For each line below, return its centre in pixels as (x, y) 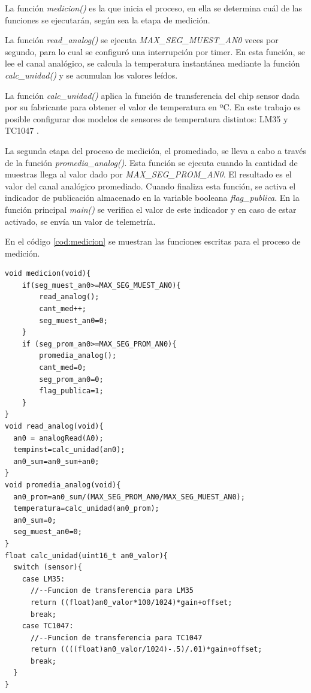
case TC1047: (48, 626)
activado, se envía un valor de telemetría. (80, 221)
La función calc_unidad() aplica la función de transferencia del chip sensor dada (152, 95)
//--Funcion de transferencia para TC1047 (116, 638)
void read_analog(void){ (54, 426)
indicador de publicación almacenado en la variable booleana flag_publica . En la (152, 198)
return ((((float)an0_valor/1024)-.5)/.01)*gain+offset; (146, 650)
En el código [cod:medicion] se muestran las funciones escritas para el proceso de (153, 241)
